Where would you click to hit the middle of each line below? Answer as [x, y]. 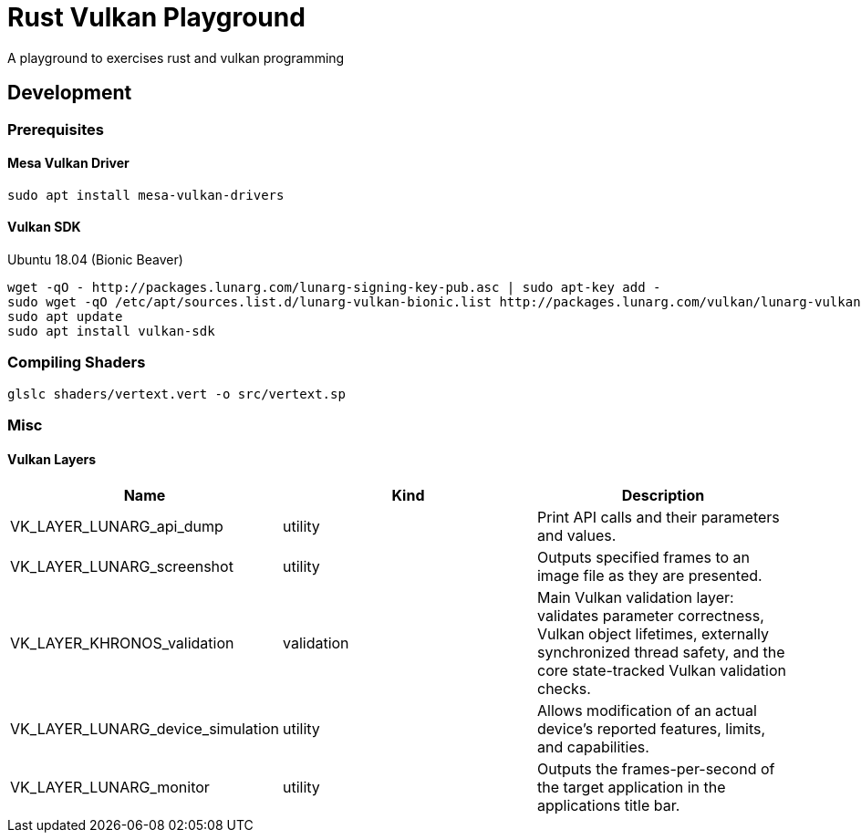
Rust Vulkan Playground [156, 17]
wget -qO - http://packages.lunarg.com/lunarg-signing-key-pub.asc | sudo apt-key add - [334, 288]
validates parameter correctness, [650, 616]
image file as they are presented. [649, 576]
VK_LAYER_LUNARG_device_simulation [145, 729]
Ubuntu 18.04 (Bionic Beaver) [95, 260]
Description [663, 496]
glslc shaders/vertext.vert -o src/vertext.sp [176, 394]
